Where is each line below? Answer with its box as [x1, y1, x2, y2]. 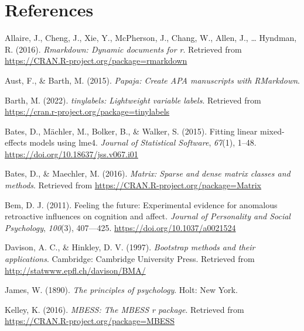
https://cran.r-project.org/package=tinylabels [5, 105, 170, 118]
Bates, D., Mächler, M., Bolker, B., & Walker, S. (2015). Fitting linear [5, 125, 258, 137]
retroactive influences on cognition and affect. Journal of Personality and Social [5, 210, 291, 222]
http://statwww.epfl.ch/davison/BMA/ [5, 264, 146, 276]
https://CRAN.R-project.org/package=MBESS [5, 315, 175, 327]
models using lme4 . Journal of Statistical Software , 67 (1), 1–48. [29, 136, 257, 149]
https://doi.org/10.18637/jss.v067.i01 [5, 147, 138, 160]
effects [5, 136, 27, 149]
